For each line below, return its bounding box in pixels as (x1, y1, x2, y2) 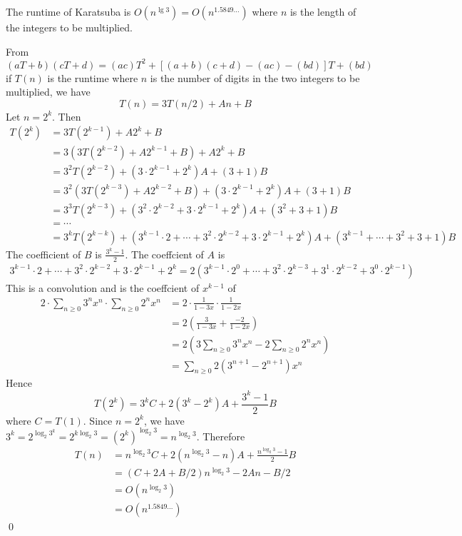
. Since (83, 413, 113, 428)
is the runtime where (47, 70, 138, 85)
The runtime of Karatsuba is (6, 4, 131, 19)
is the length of (289, 4, 356, 19)
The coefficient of (6, 246, 81, 261)
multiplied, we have (6, 84, 91, 99)
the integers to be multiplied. (6, 20, 133, 34)
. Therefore (196, 428, 245, 443)
